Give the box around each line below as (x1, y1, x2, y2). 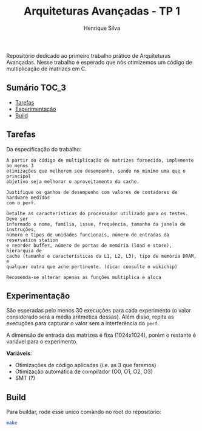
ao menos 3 (6, 162, 34, 168)
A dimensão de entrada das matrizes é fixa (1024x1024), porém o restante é (6, 331, 196, 339)
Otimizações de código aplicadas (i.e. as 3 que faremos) (15, 362, 157, 369)
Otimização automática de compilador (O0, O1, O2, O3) (15, 368, 153, 375)
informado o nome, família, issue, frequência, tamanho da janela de (6, 221, 186, 227)
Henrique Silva (83, 24, 121, 32)
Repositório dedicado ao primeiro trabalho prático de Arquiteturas (6, 52, 171, 59)
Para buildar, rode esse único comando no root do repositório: (6, 409, 162, 416)
